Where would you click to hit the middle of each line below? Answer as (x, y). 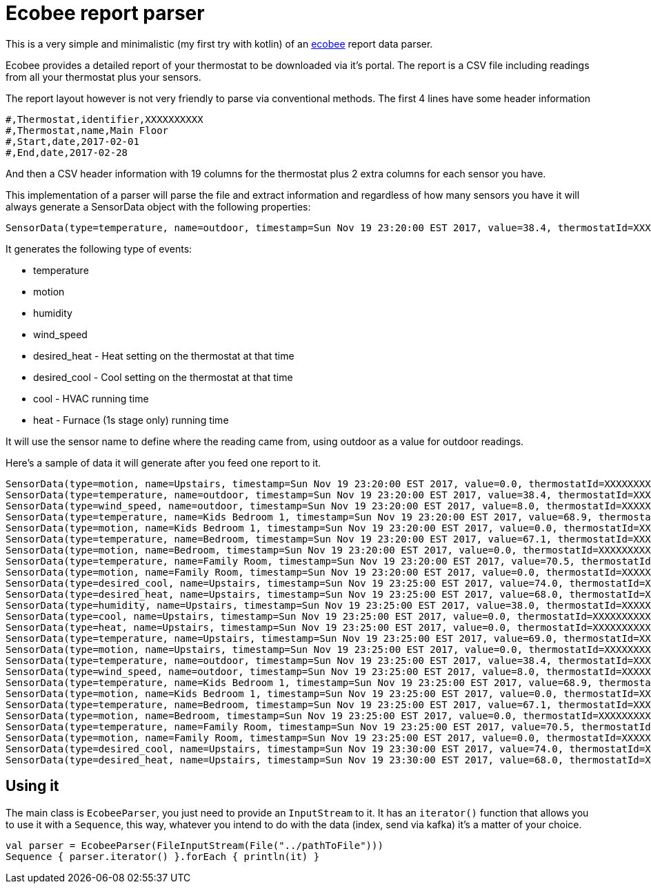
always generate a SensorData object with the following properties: (158, 206)
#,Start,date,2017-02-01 (72, 141)
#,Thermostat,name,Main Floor (87, 130)
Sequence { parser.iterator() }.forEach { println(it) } (163, 856)
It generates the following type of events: (99, 248)
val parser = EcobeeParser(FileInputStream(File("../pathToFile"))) (194, 845)
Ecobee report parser (105, 13)
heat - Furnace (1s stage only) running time (131, 420)
